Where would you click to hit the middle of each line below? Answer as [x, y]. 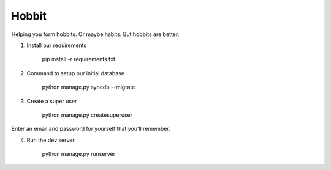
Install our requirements [57, 45]
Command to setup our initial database [76, 73]
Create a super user [52, 101]
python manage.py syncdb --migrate [89, 87]
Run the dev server [51, 140]
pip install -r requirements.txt [79, 59]
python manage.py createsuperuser [87, 115]
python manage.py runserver [79, 154]
